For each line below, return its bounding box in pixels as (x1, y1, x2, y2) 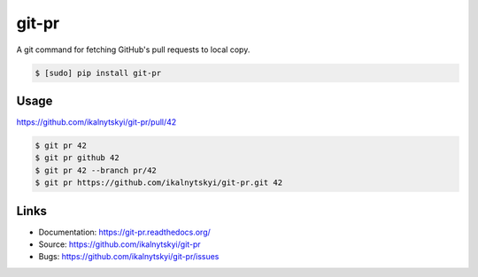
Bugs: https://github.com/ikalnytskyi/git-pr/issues (38, 251, 220, 262)
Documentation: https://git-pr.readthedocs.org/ (38, 227, 212, 237)
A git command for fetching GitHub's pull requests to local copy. (16, 44, 251, 55)
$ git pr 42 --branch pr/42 (35, 165, 157, 175)
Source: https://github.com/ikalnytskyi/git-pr (38, 239, 201, 250)
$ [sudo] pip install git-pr (35, 67, 162, 78)
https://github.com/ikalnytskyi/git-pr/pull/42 (16, 117, 177, 127)
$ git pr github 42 (35, 153, 119, 163)
